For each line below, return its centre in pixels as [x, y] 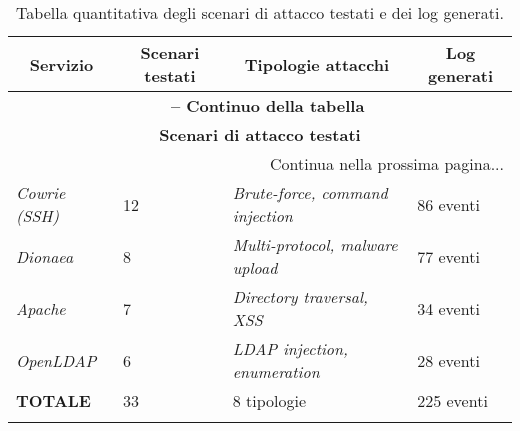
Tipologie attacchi [317, 64]
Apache [41, 308]
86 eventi [448, 204]
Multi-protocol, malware [315, 244]
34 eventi [448, 308]
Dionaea [45, 256]
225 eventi [452, 400]
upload [255, 267]
